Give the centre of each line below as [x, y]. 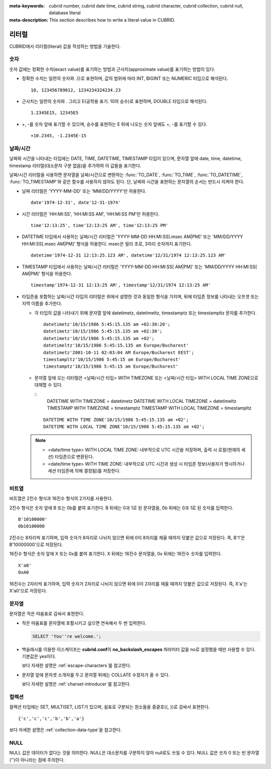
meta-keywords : [27, 6]
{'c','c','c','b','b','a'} [51, 719]
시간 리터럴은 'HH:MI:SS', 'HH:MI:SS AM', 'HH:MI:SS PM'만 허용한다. [91, 214]
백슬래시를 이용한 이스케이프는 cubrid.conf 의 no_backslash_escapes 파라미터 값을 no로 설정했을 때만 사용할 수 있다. [139, 649]
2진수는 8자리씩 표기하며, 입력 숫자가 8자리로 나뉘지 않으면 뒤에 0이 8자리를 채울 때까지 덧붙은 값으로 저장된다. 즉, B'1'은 [127, 537]
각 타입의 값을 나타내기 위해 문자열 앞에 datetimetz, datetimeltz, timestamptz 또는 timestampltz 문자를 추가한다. [146, 313]
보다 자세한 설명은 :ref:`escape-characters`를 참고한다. [77, 666]
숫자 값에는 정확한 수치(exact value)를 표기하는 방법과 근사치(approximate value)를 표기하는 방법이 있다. [112, 69]
